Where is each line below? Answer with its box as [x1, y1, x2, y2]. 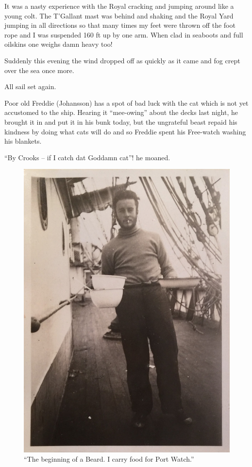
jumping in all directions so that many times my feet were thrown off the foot [4, 20, 235, 30]
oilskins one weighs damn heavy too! [4, 39, 113, 49]
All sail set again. [4, 81, 56, 92]
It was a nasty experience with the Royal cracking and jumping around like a [4, 1, 234, 11]
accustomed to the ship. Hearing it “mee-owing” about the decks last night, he [4, 107, 238, 117]
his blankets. [4, 136, 42, 146]
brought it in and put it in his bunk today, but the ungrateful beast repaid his [4, 116, 237, 127]
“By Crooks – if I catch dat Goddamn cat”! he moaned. [4, 152, 170, 162]
